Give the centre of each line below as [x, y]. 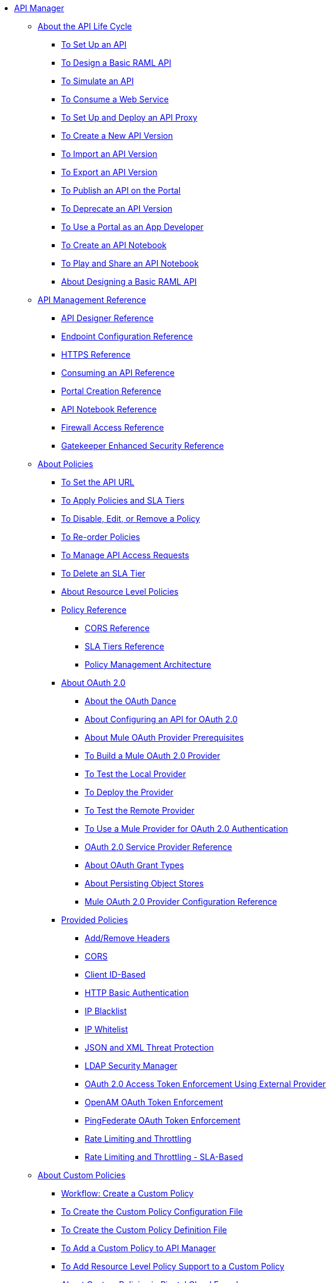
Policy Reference [94, 610]
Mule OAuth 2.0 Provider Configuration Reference [181, 902]
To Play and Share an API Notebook [130, 263]
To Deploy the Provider [129, 792]
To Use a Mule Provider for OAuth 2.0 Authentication [186, 829]
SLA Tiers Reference [125, 646]
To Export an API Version [109, 172]
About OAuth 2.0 [93, 683]
